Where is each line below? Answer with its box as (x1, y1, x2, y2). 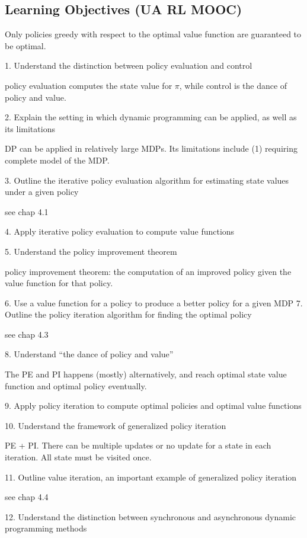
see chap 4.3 (5, 328, 49, 340)
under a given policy (5, 185, 79, 198)
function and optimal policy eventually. (5, 379, 147, 392)
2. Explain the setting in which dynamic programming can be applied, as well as (5, 111, 297, 123)
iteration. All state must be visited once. (5, 451, 152, 463)
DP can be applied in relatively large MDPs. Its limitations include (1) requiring (5, 142, 298, 155)
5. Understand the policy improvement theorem (5, 245, 177, 257)
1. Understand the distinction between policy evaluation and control (5, 59, 252, 72)
